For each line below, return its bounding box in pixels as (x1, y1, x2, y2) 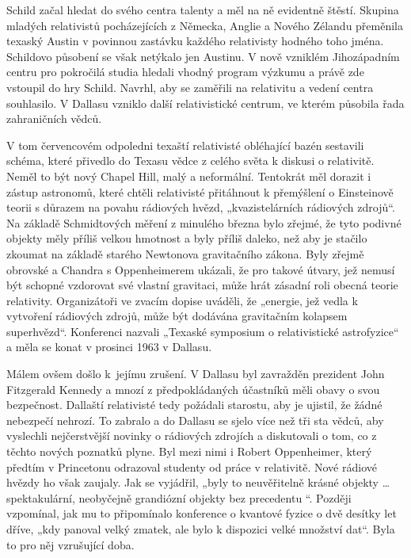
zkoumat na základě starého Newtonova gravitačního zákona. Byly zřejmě (6, 245, 364, 262)
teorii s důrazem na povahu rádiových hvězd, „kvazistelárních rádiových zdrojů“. (6, 199, 395, 216)
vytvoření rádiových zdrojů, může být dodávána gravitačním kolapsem (6, 308, 348, 324)
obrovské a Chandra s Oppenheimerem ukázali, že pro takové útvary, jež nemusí (6, 261, 395, 277)
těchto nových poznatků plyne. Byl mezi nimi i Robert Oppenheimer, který (6, 443, 372, 460)
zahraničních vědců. (6, 110, 102, 127)
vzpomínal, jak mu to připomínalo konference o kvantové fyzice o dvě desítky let (6, 505, 397, 522)
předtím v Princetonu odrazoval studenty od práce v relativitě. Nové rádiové (6, 458, 377, 475)
